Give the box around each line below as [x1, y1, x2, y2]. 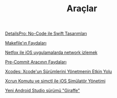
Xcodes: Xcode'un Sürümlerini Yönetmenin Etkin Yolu [5, 69, 112, 74]
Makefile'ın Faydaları [5, 40, 47, 46]
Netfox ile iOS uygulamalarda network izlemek [5, 49, 97, 55]
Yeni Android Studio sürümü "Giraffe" [5, 88, 80, 94]
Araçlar [66, 3, 97, 14]
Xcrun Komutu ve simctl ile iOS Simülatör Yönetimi [5, 78, 106, 84]
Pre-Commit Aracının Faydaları [5, 59, 67, 65]
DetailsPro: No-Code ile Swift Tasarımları [5, 30, 87, 37]
